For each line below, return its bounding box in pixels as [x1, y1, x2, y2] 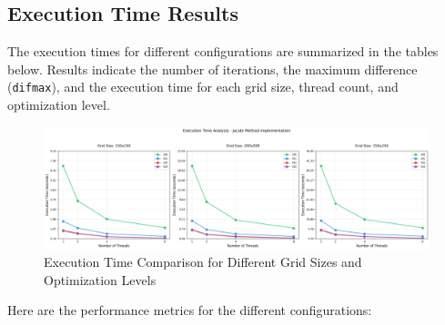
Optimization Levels [44, 270, 157, 289]
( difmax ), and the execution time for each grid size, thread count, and [7, 77, 399, 96]
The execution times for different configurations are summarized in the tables [7, 42, 439, 61]
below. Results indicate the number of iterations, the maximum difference [7, 59, 418, 78]
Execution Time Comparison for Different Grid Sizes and [44, 252, 362, 271]
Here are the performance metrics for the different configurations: [7, 300, 372, 320]
